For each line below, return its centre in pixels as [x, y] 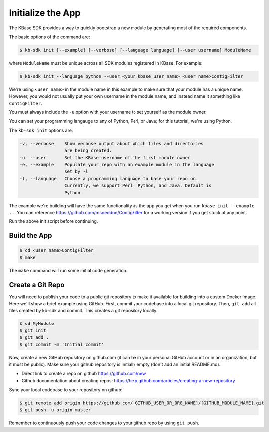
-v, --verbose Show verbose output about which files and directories [112, 144]
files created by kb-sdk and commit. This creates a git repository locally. [83, 311]
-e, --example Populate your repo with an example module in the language [117, 164]
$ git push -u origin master [55, 410]
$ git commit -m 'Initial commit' [62, 344]
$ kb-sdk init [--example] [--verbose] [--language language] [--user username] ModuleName [135, 50]
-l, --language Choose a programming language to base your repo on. [109, 178]
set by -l [76, 171]
